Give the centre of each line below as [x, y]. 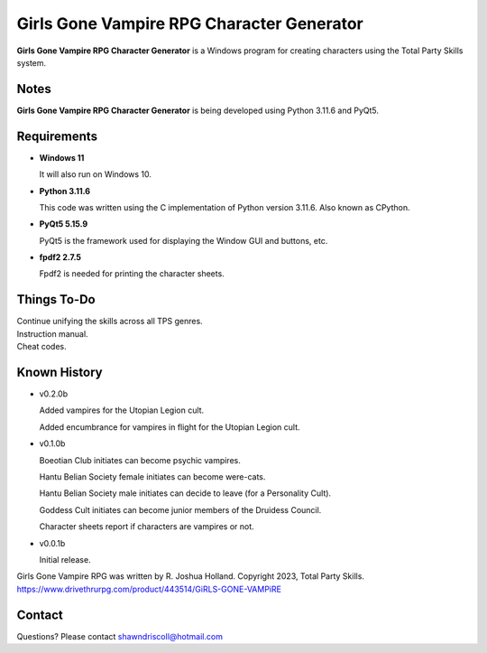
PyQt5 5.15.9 [64, 224]
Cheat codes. [41, 347]
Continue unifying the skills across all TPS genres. [110, 322]
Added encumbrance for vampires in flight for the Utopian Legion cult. [170, 427]
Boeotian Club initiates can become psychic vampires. [140, 460]
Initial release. [65, 559]
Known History [60, 372]
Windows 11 [62, 157]
